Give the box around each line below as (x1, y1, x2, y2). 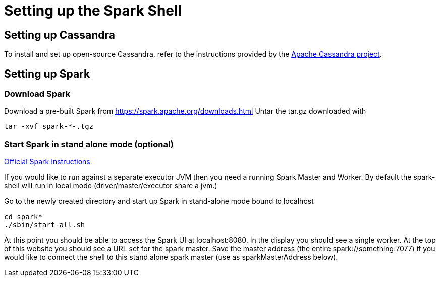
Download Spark (4, 89, 71, 99)
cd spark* (4, 213, 42, 221)
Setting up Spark (4, 67, 90, 80)
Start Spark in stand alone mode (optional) (4, 138, 174, 149)
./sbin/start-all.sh (4, 221, 85, 229)
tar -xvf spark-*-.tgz (4, 122, 94, 131)
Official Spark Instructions (4, 157, 90, 166)
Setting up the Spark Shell (4, 2, 182, 19)
